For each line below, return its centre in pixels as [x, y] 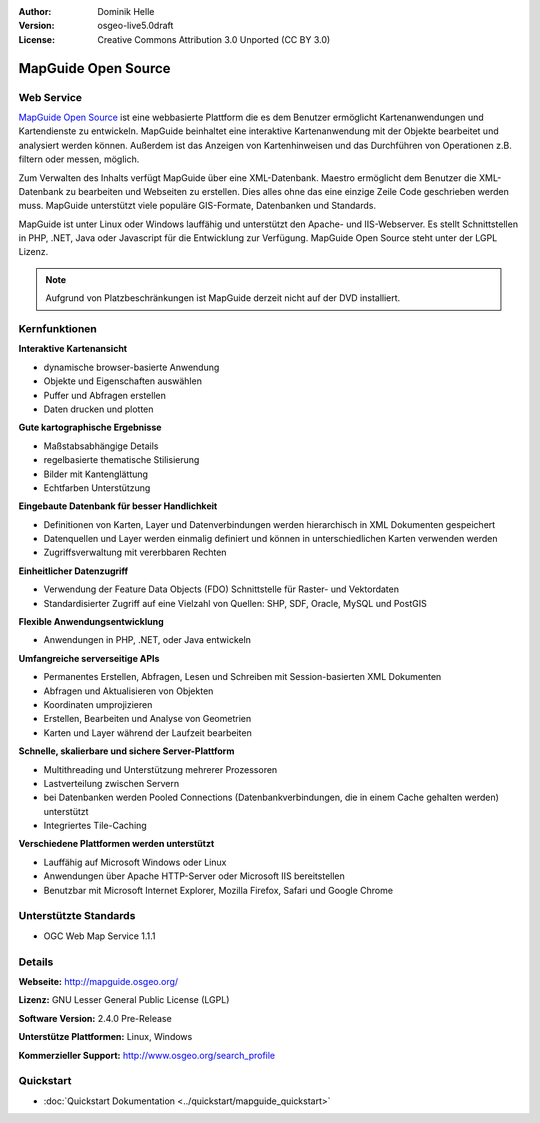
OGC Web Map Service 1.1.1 [99, 936]
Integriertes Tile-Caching [95, 826]
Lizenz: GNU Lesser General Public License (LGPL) [124, 1000]
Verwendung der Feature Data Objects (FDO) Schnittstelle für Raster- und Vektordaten [221, 589]
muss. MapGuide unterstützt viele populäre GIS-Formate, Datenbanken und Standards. [197, 206]
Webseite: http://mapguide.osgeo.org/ [98, 981]
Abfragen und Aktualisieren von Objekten [128, 691]
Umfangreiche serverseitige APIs [89, 658]
